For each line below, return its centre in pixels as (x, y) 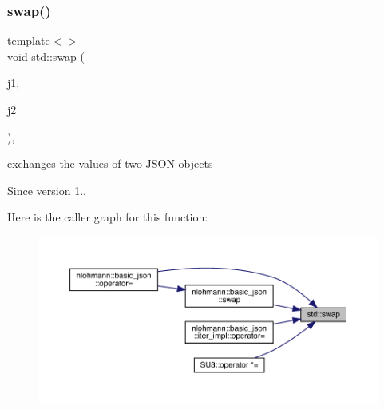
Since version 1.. (47, 190)
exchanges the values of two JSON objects (110, 163)
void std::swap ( (46, 56)
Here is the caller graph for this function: (108, 217)
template (29, 40)
